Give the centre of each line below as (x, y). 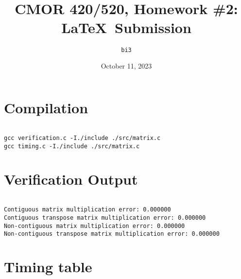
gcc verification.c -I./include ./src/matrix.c (82, 138)
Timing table (48, 267)
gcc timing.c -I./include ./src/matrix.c (72, 146)
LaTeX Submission (126, 27)
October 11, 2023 (126, 65)
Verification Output (71, 179)
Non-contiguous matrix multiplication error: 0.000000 (95, 226)
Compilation (46, 107)
